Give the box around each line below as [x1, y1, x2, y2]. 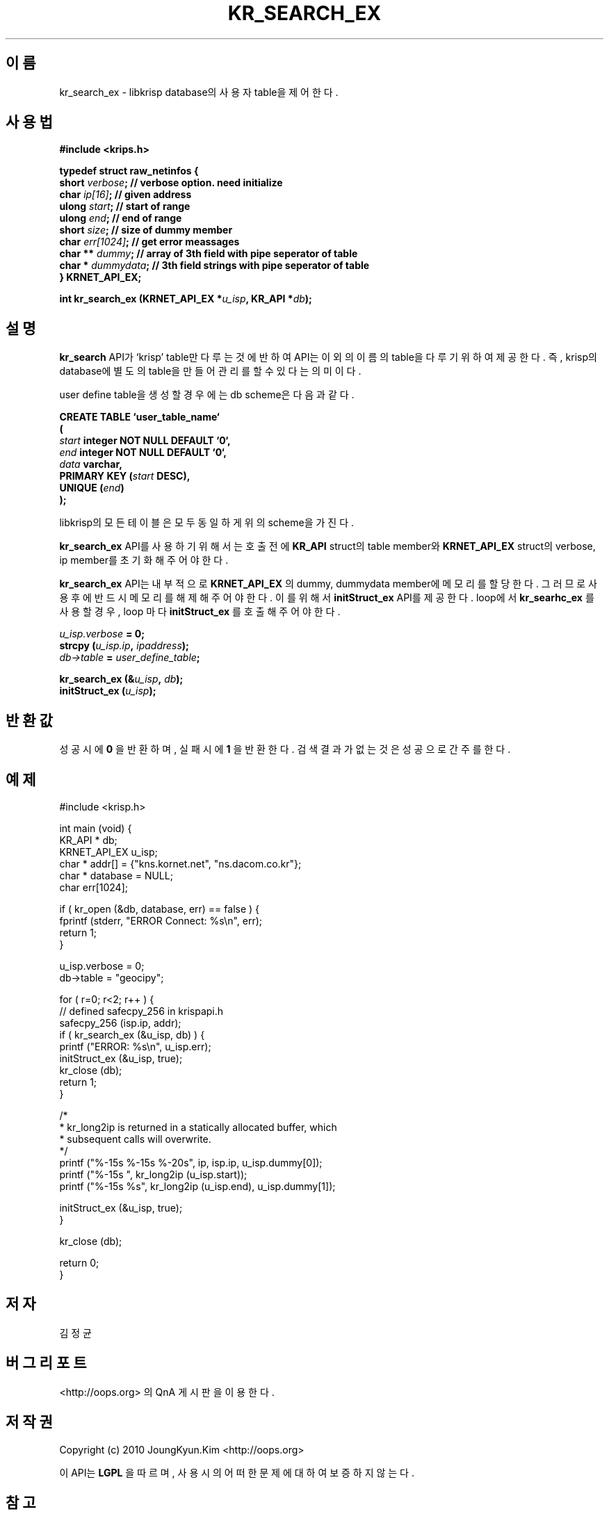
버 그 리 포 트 [6, 1354, 87, 1372]
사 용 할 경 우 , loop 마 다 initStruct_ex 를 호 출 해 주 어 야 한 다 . [59, 605, 341, 618]
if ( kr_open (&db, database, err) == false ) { [59, 902, 260, 915]
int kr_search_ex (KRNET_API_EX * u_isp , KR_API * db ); [59, 293, 312, 305]
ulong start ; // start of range [59, 200, 190, 213]
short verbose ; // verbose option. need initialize [59, 177, 283, 189]
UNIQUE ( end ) [59, 482, 124, 494]
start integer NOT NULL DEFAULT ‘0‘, [59, 434, 231, 447]
